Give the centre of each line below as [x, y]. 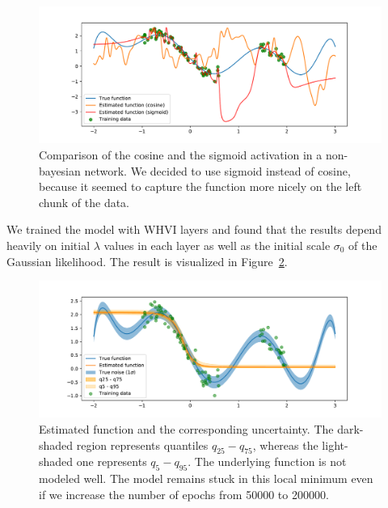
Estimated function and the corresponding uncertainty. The [186, 429]
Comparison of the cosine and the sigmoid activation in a [181, 154]
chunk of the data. [84, 202]
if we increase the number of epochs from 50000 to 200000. [184, 494]
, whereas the [285, 444]
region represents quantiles [142, 444]
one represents [112, 461]
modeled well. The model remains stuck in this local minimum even [206, 478]
